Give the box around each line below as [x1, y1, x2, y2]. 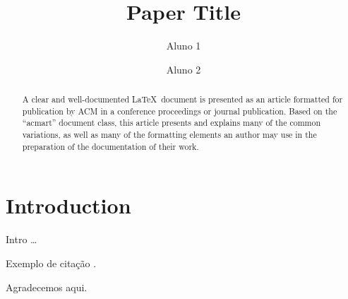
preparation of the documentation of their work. [22, 140, 199, 152]
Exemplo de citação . [6, 255, 97, 270]
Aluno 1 [166, 38, 201, 53]
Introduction [6, 191, 131, 220]
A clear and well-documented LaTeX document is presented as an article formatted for [22, 93, 343, 105]
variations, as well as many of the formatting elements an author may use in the [22, 129, 317, 141]
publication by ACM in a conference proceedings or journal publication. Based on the [22, 105, 337, 117]
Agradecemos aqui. [6, 279, 88, 294]
